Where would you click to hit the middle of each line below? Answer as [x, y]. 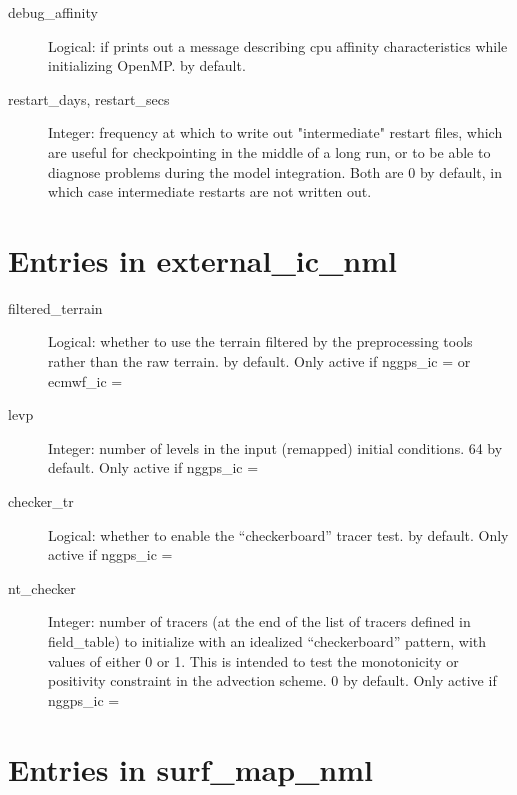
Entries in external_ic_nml [202, 259]
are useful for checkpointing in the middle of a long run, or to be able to [269, 151]
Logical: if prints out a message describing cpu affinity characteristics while [278, 45]
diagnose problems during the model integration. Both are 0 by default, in [275, 171]
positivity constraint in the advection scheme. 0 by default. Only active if [272, 680]
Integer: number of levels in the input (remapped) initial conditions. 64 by [275, 447]
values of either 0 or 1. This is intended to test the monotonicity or [253, 660]
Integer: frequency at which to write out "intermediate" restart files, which [275, 132]
